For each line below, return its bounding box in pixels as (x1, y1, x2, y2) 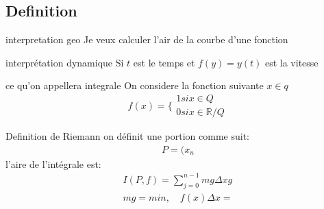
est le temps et (133, 55, 195, 69)
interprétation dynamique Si (5, 55, 124, 69)
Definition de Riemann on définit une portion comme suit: (5, 129, 249, 143)
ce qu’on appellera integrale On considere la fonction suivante (5, 78, 264, 93)
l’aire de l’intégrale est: (5, 156, 101, 171)
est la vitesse (264, 55, 319, 69)
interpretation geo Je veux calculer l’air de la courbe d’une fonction (5, 32, 288, 47)
